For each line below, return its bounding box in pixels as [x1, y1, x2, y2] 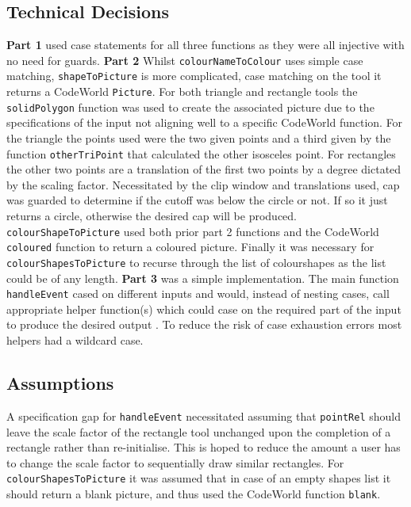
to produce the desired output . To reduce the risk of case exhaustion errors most [6, 316, 402, 333]
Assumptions [6, 371, 114, 395]
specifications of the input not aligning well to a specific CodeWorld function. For [6, 114, 403, 131]
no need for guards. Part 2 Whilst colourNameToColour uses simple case [6, 51, 363, 68]
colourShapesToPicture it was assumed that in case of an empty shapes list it [6, 470, 391, 486]
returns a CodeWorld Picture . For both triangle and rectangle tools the [6, 83, 358, 100]
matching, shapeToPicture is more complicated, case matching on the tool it [6, 67, 382, 84]
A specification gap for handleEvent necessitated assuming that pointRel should [6, 407, 401, 424]
